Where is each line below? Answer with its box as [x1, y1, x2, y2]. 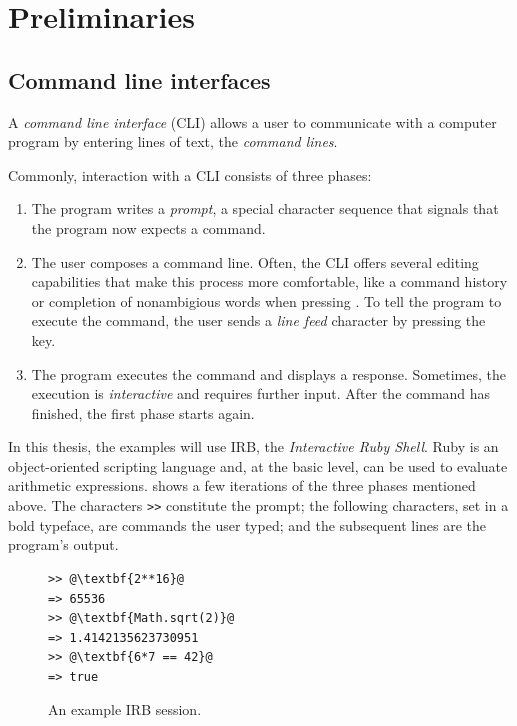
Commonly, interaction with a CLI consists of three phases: [8, 164, 372, 185]
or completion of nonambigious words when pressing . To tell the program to [31, 290, 502, 311]
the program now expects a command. [31, 217, 266, 238]
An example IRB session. [48, 699, 202, 720]
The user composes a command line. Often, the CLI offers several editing [31, 251, 479, 272]
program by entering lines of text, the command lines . [8, 131, 338, 152]
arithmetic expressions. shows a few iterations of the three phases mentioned [8, 475, 476, 496]
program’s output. [8, 534, 119, 555]
